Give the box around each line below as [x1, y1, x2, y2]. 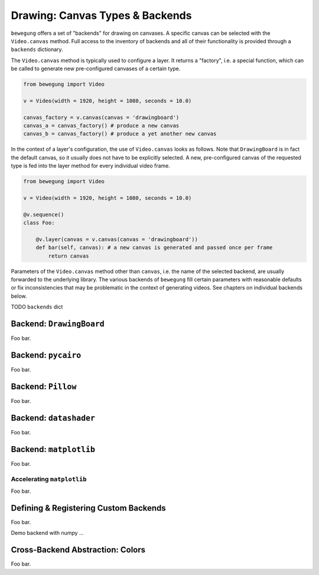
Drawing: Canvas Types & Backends [11, 9, 192, 22]
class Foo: [23, 219, 55, 226]
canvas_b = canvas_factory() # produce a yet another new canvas [23, 131, 217, 137]
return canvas [48, 252, 89, 259]
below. [11, 293, 27, 300]
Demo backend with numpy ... [11, 529, 84, 537]
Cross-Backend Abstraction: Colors [11, 545, 146, 555]
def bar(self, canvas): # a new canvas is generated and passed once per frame [35, 244, 273, 251]
